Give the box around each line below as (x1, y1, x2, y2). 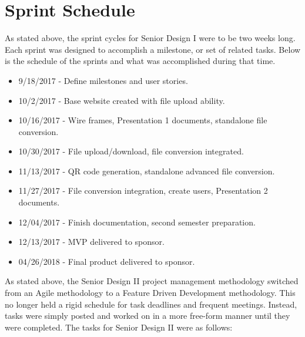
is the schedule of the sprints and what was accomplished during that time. (5, 55, 276, 67)
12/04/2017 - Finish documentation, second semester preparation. (18, 215, 256, 228)
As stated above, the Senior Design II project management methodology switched (5, 275, 299, 287)
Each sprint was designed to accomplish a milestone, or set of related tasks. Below (5, 43, 301, 55)
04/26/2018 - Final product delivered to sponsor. (18, 255, 195, 267)
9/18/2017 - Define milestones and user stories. (18, 74, 188, 86)
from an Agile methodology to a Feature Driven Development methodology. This (5, 287, 296, 299)
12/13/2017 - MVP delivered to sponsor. (18, 235, 165, 248)
